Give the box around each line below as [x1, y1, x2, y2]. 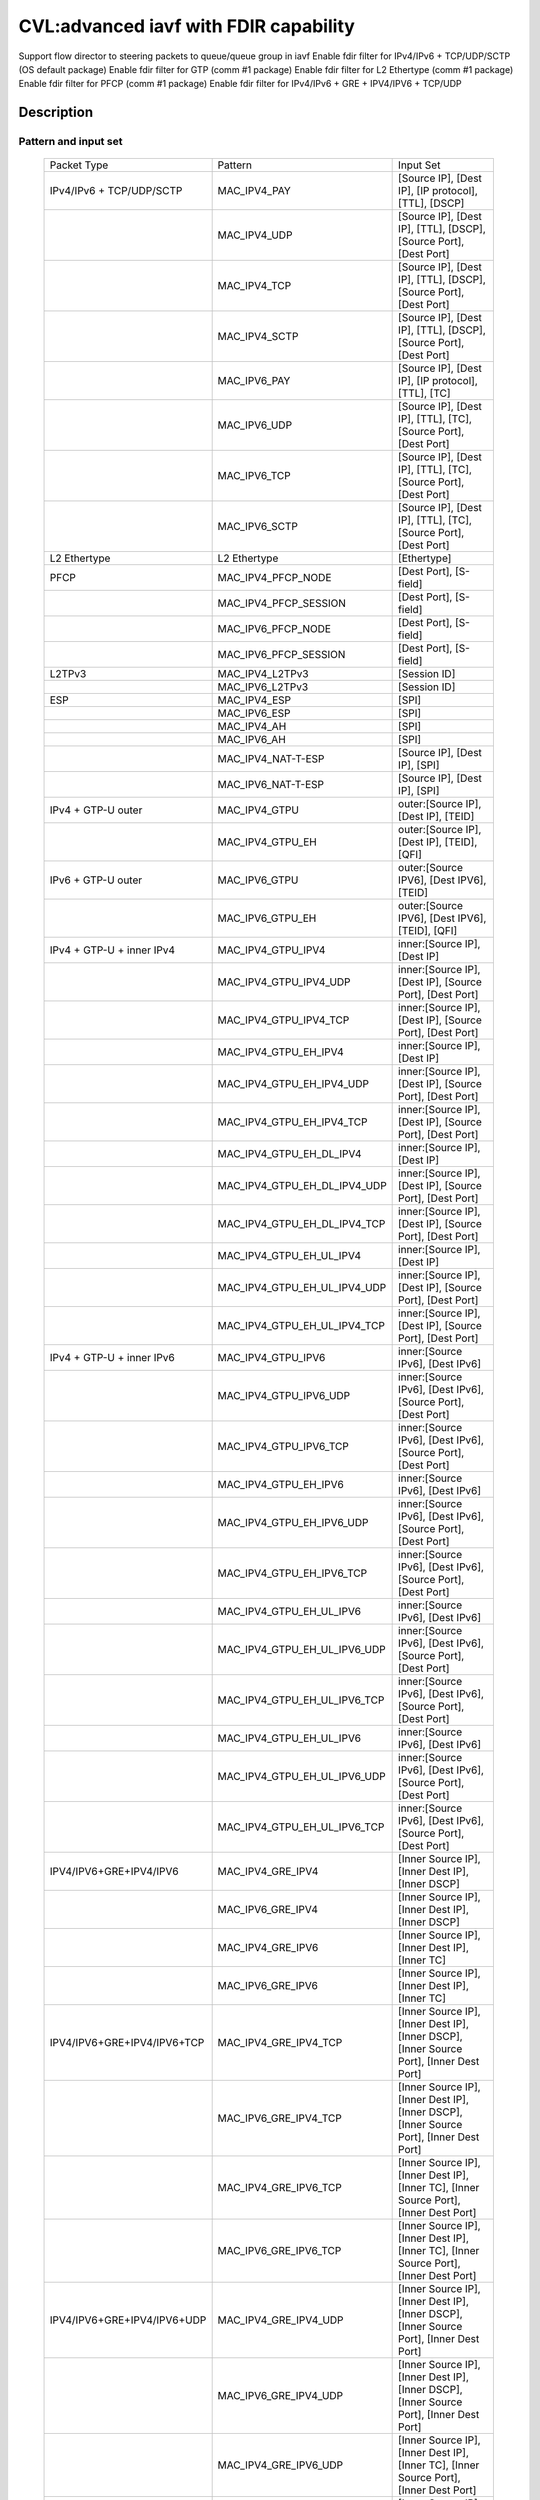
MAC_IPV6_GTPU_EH [217, 911, 317, 925]
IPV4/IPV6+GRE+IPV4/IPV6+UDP [49, 2313, 207, 2327]
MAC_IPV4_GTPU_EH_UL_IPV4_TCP [217, 1319, 385, 1333]
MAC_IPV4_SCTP [217, 330, 299, 344]
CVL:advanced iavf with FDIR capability [18, 15, 355, 37]
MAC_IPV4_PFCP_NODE [217, 571, 332, 585]
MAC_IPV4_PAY [217, 184, 292, 198]
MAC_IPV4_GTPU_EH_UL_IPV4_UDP [217, 1281, 387, 1295]
